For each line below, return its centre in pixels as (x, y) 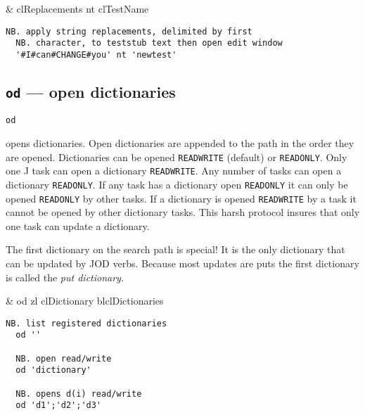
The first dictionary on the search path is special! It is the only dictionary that (175, 249)
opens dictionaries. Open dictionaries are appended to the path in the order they (180, 143)
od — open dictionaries (91, 91)
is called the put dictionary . (65, 277)
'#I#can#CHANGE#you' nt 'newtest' (96, 55)
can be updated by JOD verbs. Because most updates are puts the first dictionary (182, 263)
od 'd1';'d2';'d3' (59, 406)
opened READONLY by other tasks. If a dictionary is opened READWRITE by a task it (181, 198)
